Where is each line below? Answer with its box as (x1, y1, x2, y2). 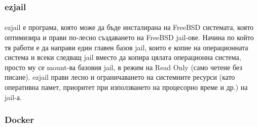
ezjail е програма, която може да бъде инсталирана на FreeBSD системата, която (5, 22, 254, 33)
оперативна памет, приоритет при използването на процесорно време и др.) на (5, 82, 248, 92)
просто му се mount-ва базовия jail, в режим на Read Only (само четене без (5, 61, 242, 72)
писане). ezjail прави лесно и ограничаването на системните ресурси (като (5, 72, 235, 82)
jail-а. (5, 91, 22, 102)
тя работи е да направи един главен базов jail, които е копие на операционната (5, 42, 248, 52)
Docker (5, 113, 34, 126)
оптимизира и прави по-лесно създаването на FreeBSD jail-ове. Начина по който (5, 32, 254, 43)
